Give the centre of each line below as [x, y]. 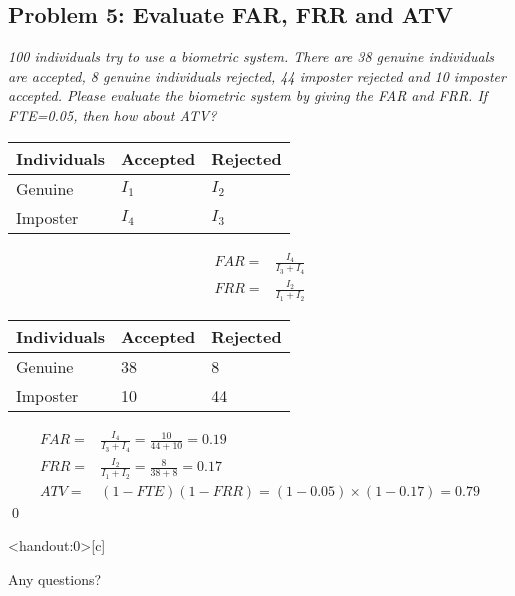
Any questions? [55, 578]
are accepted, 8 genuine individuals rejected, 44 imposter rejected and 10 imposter [257, 75]
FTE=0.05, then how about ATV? [112, 114]
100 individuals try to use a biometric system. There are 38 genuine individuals [251, 56]
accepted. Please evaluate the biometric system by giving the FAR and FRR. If [248, 95]
